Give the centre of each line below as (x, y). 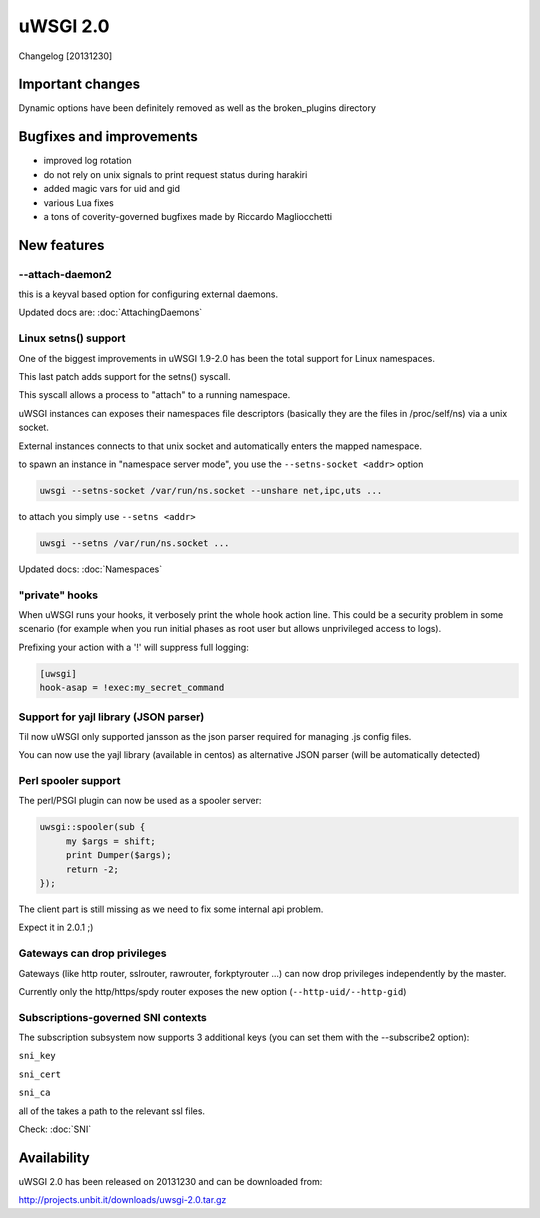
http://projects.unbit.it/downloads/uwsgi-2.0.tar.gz (122, 1200)
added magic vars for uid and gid (111, 189)
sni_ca (34, 1093)
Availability (54, 1157)
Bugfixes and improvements (108, 136)
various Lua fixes (78, 202)
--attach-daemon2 (65, 274)
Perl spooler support (69, 781)
